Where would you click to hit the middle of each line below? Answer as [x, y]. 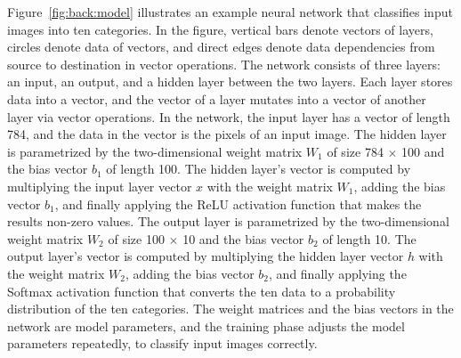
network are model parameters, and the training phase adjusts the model [206, 325]
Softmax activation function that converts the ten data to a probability [202, 291]
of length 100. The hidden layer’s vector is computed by [259, 169]
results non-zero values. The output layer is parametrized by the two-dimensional [228, 221]
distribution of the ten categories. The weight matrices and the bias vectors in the [230, 309]
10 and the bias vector [243, 238]
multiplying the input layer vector [100, 186]
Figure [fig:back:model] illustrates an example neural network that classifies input [230, 12]
